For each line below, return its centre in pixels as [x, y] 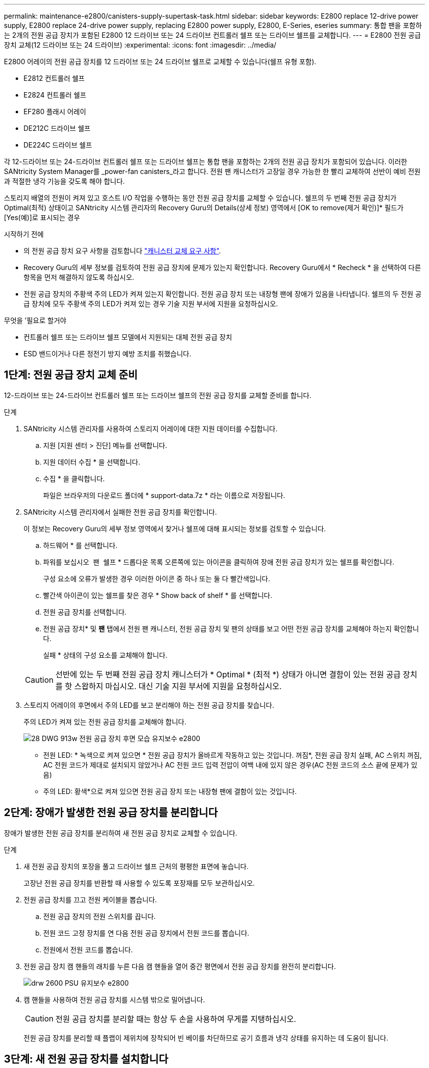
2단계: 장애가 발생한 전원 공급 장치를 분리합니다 [111, 813]
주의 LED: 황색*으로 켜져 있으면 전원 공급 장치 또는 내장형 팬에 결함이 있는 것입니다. [170, 791]
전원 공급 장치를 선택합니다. [85, 612]
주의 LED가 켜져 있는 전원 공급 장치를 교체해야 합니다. [105, 721]
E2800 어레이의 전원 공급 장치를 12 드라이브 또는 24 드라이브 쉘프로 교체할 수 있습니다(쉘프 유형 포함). [160, 62]
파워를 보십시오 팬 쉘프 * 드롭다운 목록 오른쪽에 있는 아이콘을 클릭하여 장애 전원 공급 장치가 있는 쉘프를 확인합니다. [219, 562]
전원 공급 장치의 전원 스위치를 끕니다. [99, 916]
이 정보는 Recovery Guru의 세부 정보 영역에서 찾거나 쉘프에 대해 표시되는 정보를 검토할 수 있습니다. [175, 528]
